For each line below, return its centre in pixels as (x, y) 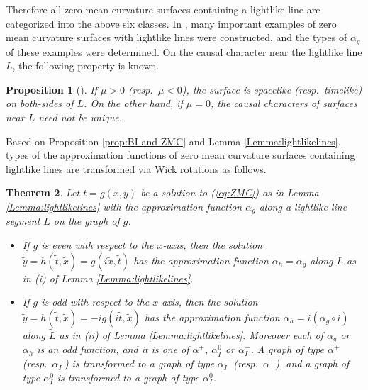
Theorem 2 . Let (43, 193)
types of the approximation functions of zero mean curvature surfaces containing (180, 155)
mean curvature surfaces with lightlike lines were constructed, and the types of (177, 37)
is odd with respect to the (95, 302)
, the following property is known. (86, 66)
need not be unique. (80, 117)
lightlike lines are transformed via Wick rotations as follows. (136, 168)
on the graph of (87, 221)
